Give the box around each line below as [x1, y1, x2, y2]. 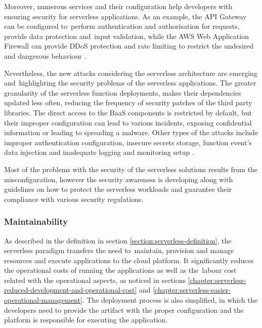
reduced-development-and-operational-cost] [4, 284, 137, 295]
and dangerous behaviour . [4, 50, 86, 61]
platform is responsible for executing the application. [4, 314, 168, 325]
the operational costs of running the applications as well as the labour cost [4, 265, 237, 275]
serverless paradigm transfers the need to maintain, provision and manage [4, 245, 234, 256]
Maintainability [4, 215, 68, 228]
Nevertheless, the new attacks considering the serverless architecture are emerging [4, 67, 257, 78]
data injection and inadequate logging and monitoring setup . [4, 147, 194, 157]
